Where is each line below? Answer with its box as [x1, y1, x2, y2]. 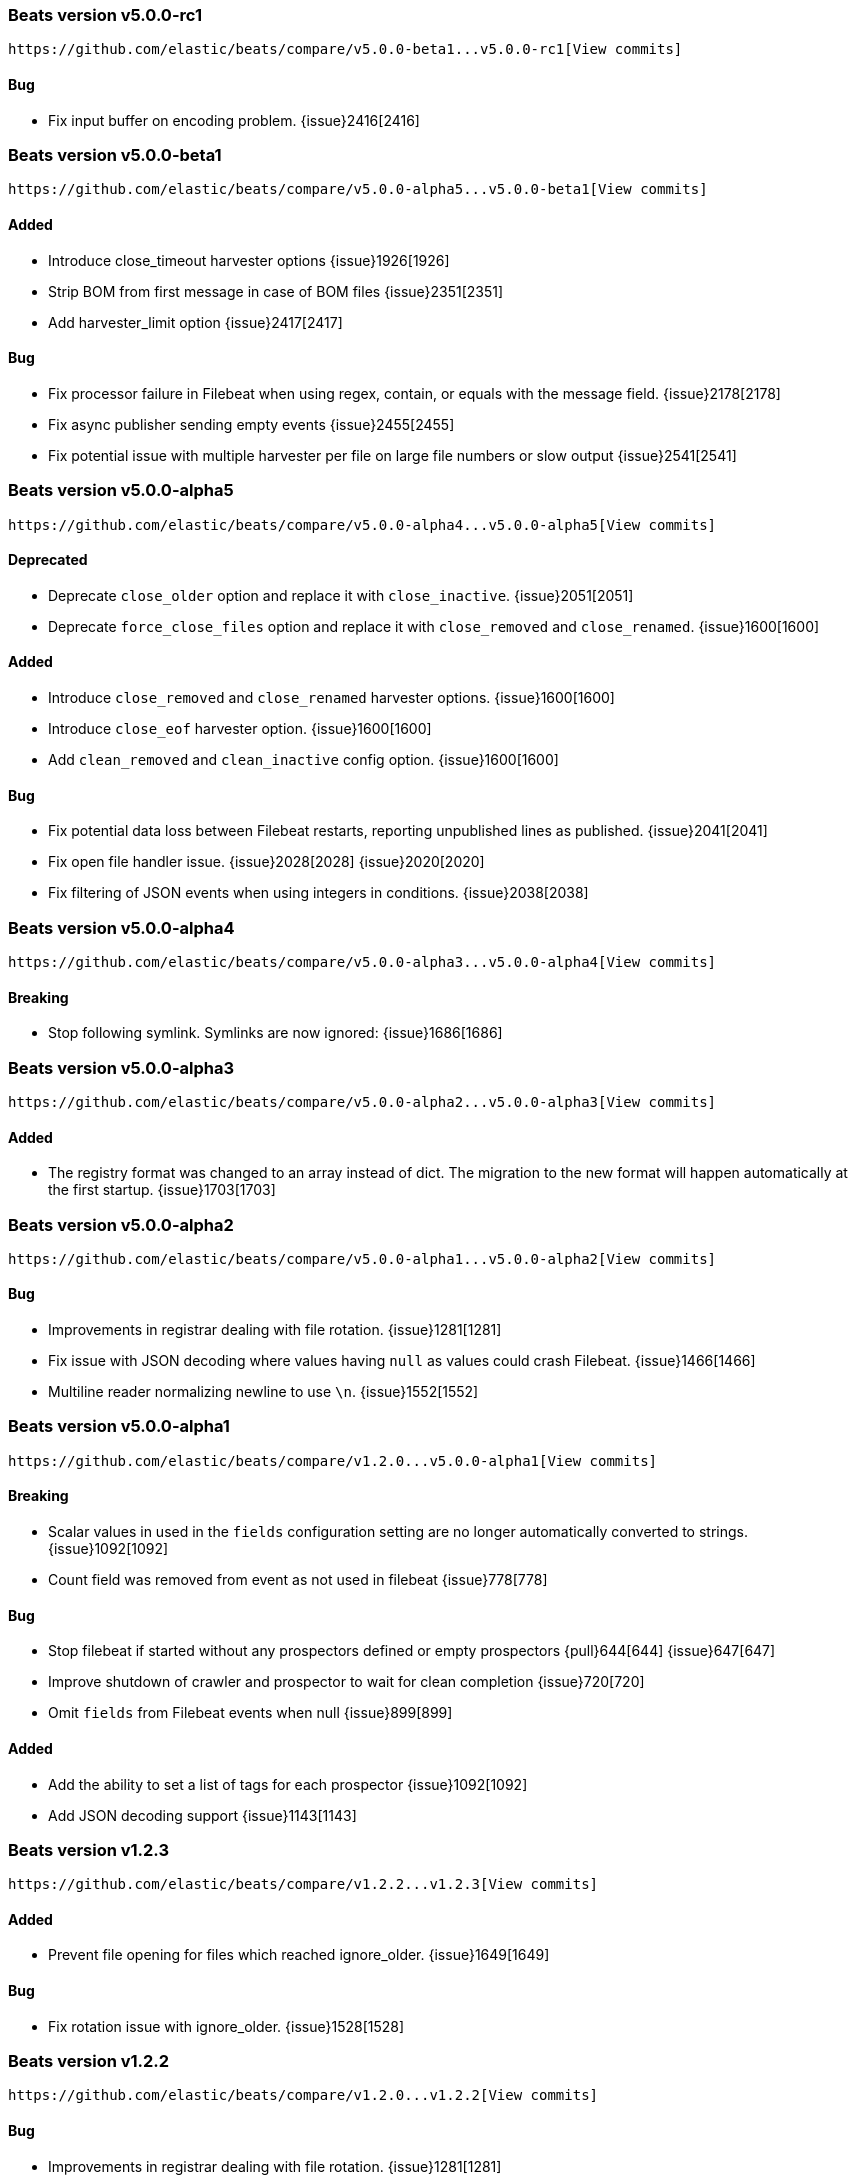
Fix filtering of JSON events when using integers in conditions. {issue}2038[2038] [48, 884, 589, 902]
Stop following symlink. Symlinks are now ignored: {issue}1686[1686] [48, 1024, 503, 1042]
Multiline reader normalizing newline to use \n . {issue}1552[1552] [48, 1383, 479, 1401]
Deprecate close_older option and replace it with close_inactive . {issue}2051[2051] [48, 586, 634, 604]
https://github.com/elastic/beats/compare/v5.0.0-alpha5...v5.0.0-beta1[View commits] [8, 181, 708, 198]
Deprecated [8, 551, 88, 569]
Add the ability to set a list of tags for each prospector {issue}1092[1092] [48, 1775, 528, 1793]
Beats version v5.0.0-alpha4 [8, 917, 235, 938]
